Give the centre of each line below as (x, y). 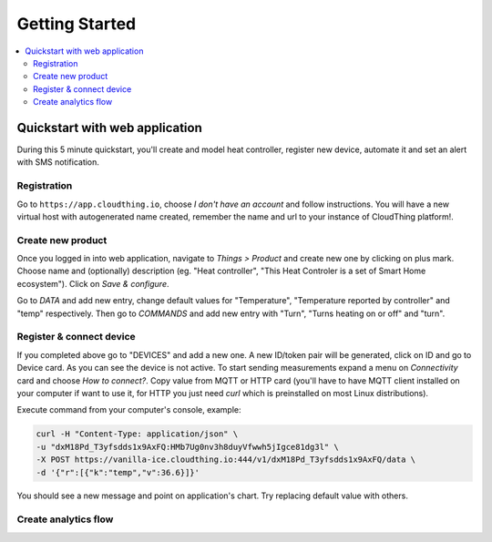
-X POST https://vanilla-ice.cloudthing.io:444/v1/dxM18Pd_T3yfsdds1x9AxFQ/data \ (226, 460)
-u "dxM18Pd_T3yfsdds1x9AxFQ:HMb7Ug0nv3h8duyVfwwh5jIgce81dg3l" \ (187, 447)
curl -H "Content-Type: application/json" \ (137, 434)
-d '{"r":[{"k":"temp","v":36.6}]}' (118, 472)
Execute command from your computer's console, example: (129, 410)
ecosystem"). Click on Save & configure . (93, 283)
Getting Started (77, 24)
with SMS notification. (58, 162)
